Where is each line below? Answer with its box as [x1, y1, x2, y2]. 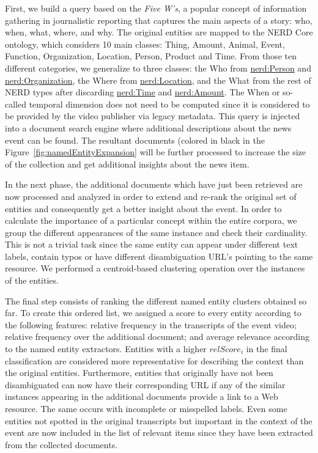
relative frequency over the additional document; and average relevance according [5, 330, 310, 343]
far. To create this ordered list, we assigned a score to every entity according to [5, 306, 301, 319]
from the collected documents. [5, 438, 118, 451]
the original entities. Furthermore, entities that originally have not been [5, 366, 273, 379]
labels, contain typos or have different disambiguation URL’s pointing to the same [5, 249, 313, 262]
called [5, 97, 26, 110]
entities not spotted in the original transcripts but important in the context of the [5, 414, 312, 427]
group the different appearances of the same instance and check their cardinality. [5, 226, 308, 238]
